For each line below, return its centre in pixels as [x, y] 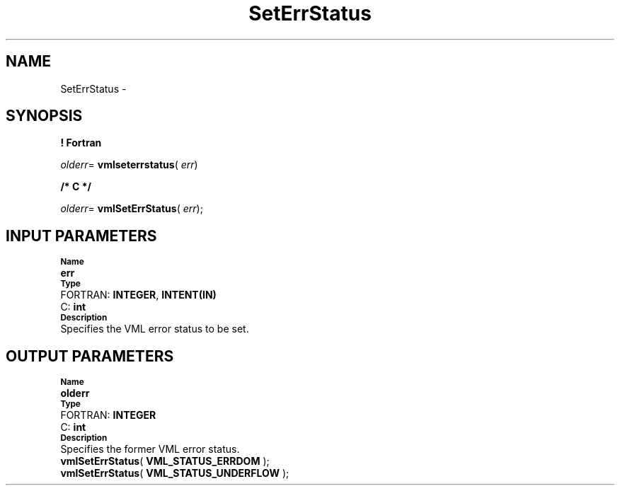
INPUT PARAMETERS [81, 236]
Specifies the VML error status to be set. [155, 329]
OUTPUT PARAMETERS [90, 356]
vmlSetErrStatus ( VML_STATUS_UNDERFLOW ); [175, 473]
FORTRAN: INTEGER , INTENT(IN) [138, 295]
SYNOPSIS [44, 116]
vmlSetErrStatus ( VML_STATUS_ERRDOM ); [165, 461]
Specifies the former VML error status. [150, 449]
